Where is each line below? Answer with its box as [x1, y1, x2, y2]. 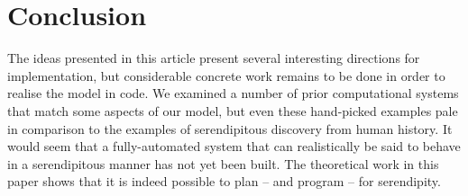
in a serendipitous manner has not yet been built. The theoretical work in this [7, 154, 439, 173]
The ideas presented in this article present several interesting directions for [7, 49, 420, 67]
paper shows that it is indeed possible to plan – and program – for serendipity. [7, 172, 441, 191]
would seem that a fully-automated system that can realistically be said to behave [7, 137, 461, 156]
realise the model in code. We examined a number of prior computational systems [7, 84, 459, 102]
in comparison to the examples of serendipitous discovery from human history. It [7, 119, 453, 138]
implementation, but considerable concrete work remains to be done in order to [7, 66, 445, 85]
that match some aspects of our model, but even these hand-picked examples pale [7, 101, 458, 120]
